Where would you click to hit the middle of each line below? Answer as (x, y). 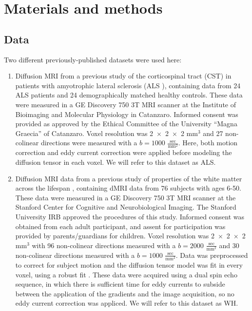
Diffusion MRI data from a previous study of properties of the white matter (129, 178)
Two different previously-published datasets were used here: (93, 59)
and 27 (213, 133)
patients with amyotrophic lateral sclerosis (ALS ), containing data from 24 (128, 85)
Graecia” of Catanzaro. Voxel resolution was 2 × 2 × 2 (100, 133)
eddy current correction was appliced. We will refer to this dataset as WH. (127, 303)
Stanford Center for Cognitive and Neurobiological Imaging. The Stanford (126, 207)
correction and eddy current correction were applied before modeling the (124, 152)
